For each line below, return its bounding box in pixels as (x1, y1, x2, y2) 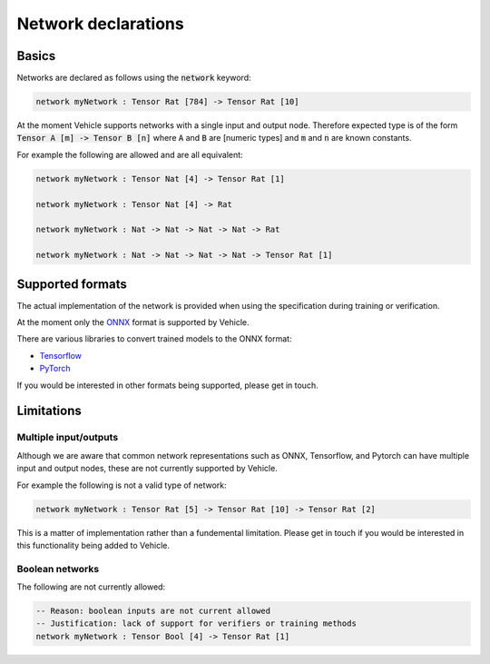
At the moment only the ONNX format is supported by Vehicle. (16, 317, 250, 328)
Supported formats (16, 276, 127, 292)
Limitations (16, 403, 82, 419)
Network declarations (16, 14, 185, 34)
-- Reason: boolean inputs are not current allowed (35, 606, 271, 617)
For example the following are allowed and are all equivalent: (16, 149, 244, 160)
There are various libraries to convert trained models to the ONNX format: (16, 333, 292, 344)
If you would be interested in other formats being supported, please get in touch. (16, 380, 318, 391)
